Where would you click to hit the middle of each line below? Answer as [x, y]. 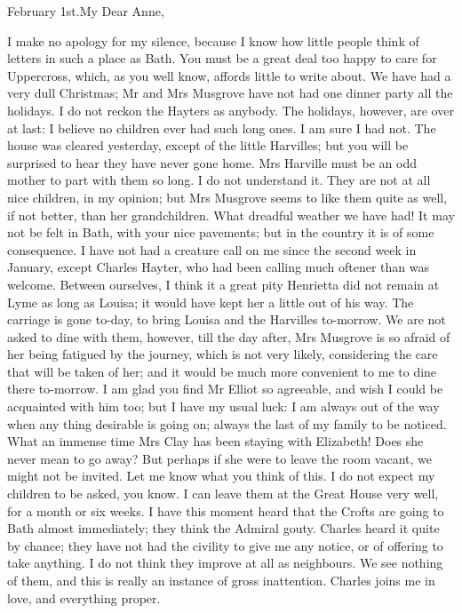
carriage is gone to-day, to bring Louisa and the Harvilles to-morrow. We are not [227, 319]
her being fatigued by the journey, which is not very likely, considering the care [223, 354]
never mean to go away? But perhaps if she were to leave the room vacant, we [219, 458]
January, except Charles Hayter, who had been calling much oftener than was [218, 267]
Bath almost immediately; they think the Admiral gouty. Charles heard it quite [223, 528]
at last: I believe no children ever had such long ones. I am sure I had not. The [222, 127]
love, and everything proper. [84, 597]
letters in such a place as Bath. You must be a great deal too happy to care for [222, 58]
